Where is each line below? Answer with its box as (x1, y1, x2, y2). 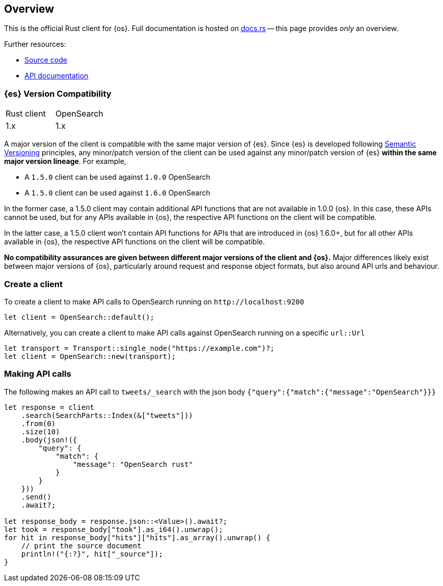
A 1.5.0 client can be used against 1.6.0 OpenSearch (24, 188, 210, 198)
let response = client (4, 403, 95, 411)
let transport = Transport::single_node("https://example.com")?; (4, 344, 275, 352)
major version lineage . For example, (4, 157, 126, 166)
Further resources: (4, 40, 66, 49)
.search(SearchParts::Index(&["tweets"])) (21, 411, 193, 420)
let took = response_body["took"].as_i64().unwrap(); (4, 525, 223, 534)
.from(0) (21, 419, 56, 428)
